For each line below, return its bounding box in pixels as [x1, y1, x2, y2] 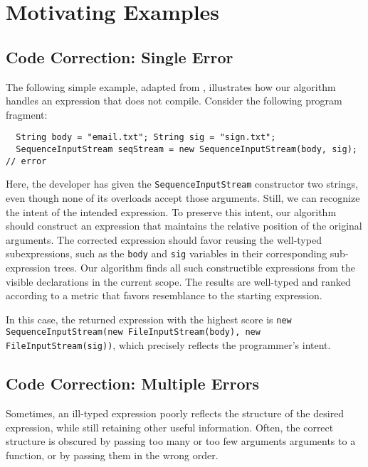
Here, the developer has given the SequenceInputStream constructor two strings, [6, 176, 359, 191]
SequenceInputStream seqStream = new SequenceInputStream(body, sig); [16, 144, 357, 155]
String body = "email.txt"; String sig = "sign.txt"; [16, 132, 276, 143]
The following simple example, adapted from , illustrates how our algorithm [6, 79, 336, 94]
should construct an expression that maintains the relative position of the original [6, 218, 362, 233]
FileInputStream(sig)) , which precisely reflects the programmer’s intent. [6, 338, 331, 353]
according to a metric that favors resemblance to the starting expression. [6, 288, 322, 303]
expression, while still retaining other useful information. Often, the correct [6, 419, 334, 434]
